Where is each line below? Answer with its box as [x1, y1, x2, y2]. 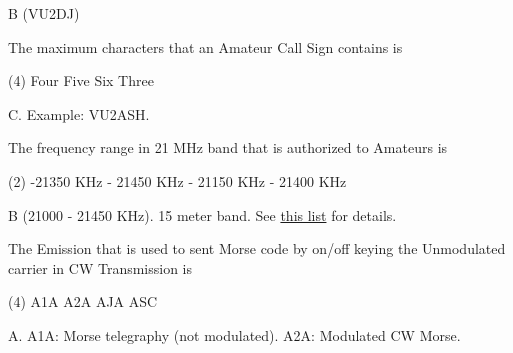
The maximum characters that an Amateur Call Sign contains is [8, 36, 403, 57]
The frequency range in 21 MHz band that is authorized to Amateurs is [8, 137, 448, 158]
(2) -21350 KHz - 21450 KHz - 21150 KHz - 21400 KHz [8, 170, 347, 191]
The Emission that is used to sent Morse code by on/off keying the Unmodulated [8, 238, 506, 259]
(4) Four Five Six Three [8, 70, 154, 91]
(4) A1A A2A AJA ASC [8, 291, 158, 312]
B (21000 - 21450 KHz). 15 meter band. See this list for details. [8, 204, 397, 225]
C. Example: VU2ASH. [8, 103, 150, 124]
